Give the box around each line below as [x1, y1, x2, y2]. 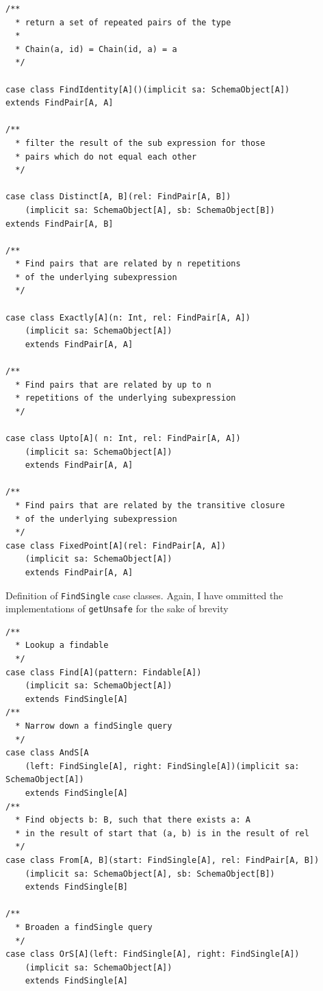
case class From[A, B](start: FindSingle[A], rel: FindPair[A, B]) [5, 855, 320, 865]
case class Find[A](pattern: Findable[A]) [5, 667, 202, 677]
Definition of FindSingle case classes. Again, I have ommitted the [5, 588, 283, 602]
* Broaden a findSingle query [15, 922, 153, 932]
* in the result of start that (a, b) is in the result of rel [15, 828, 309, 838]
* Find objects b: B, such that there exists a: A [15, 815, 250, 825]
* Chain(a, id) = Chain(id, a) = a [15, 44, 177, 54]
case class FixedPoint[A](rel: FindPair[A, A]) [5, 540, 227, 551]
